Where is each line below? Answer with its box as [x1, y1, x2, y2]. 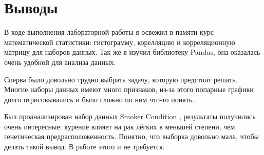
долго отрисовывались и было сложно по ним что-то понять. [4, 94, 195, 104]
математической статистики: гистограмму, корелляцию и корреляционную [4, 36, 235, 47]
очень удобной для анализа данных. [4, 56, 116, 67]
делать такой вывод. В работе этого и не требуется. [4, 141, 165, 152]
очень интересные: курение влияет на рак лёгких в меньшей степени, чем [4, 121, 235, 131]
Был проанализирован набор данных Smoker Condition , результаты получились [4, 111, 256, 122]
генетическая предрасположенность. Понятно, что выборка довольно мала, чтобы [4, 131, 259, 142]
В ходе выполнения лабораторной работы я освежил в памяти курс [4, 27, 214, 37]
